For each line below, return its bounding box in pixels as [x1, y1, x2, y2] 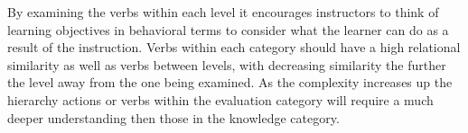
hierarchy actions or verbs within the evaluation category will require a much [7, 90, 434, 109]
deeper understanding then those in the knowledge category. [7, 108, 340, 127]
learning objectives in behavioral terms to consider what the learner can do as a [7, 20, 449, 39]
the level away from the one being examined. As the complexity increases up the [7, 73, 453, 92]
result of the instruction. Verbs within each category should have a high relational [7, 38, 461, 57]
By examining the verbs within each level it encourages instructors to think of [7, 3, 439, 21]
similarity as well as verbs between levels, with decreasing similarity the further [7, 55, 446, 74]
